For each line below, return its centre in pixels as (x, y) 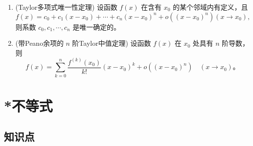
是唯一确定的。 (96, 27)
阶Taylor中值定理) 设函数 (112, 43)
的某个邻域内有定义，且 (210, 7)
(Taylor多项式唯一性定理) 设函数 (66, 7)
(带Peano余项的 (39, 43)
